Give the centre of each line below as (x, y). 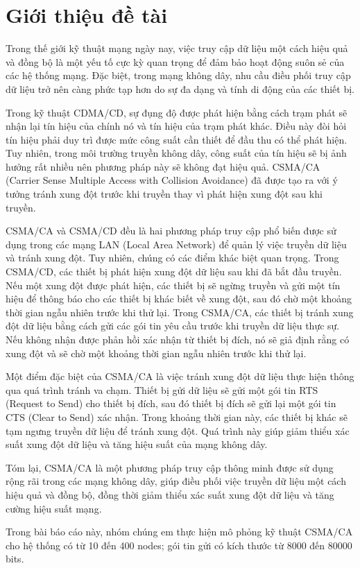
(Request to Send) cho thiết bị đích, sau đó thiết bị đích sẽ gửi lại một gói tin (171, 403)
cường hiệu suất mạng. (54, 508)
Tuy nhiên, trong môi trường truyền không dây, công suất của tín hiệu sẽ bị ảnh (176, 153)
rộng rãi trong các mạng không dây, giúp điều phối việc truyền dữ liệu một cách (176, 481)
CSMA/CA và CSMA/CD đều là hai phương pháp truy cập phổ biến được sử (171, 231)
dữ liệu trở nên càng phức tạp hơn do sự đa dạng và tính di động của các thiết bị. (180, 88)
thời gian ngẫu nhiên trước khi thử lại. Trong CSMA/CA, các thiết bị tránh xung (180, 312)
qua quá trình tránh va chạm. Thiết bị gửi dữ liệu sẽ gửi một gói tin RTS (162, 389)
